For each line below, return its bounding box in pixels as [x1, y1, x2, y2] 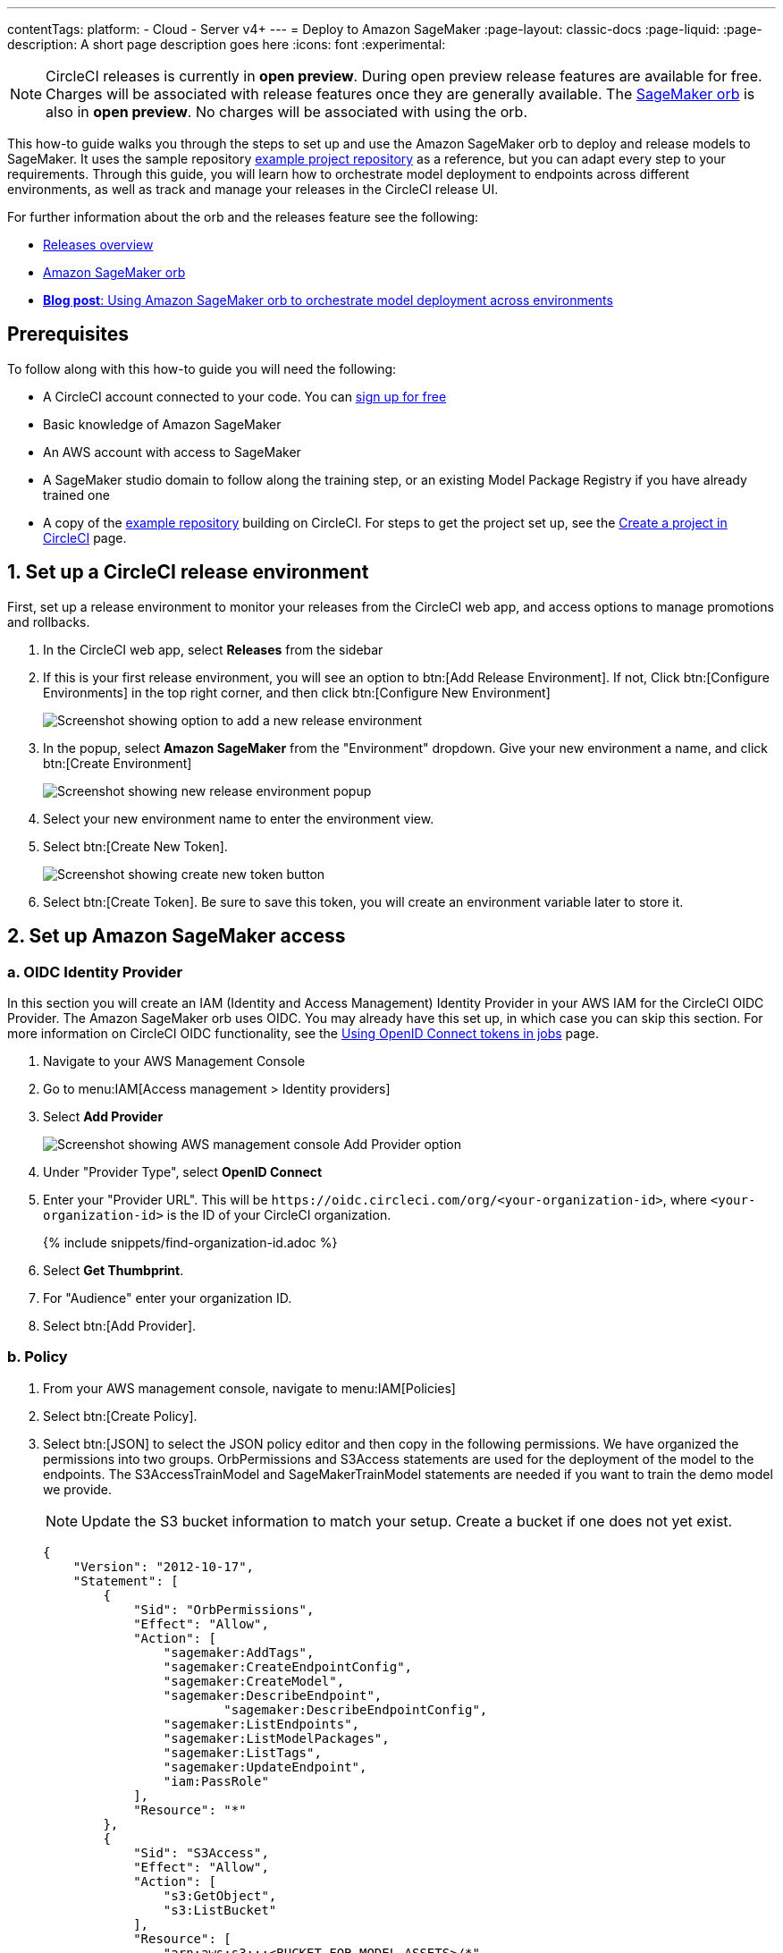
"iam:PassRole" [163, 1773, 269, 1788]
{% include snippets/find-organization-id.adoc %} [43, 1234, 338, 1250]
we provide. [43, 1481, 113, 1497]
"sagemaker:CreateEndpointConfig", [163, 1659, 413, 1674]
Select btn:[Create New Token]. [43, 838, 228, 854]
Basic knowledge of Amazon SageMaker [43, 416, 282, 432]
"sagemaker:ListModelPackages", [163, 1730, 390, 1746]
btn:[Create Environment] [43, 755, 192, 771]
